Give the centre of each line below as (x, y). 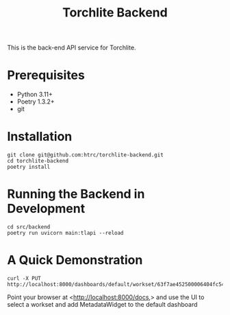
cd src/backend (29, 227)
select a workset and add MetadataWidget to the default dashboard (102, 304)
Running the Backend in (76, 194)
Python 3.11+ (35, 95)
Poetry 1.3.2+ (36, 102)
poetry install (29, 167)
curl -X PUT (24, 278)
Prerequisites (46, 75)
